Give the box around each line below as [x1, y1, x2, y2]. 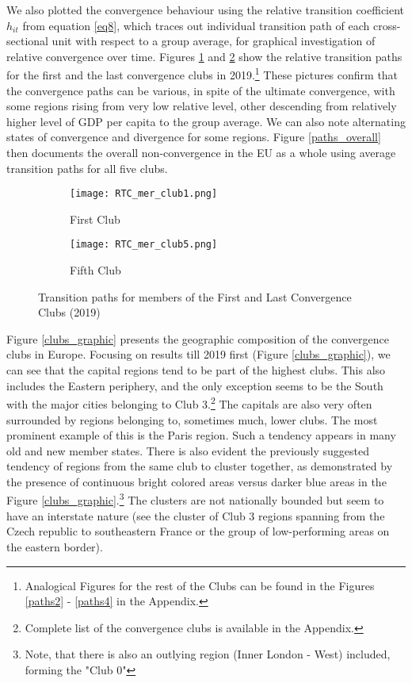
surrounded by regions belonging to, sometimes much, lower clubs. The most [6, 411, 378, 428]
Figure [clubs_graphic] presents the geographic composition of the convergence [6, 330, 389, 347]
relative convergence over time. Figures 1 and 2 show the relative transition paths [6, 48, 402, 64]
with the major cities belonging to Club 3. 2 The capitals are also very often [6, 393, 372, 412]
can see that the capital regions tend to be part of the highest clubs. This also [6, 362, 386, 378]
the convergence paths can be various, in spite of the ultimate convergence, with [6, 82, 395, 98]
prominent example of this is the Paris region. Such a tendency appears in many [6, 427, 396, 443]
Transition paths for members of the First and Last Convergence [38, 288, 352, 305]
